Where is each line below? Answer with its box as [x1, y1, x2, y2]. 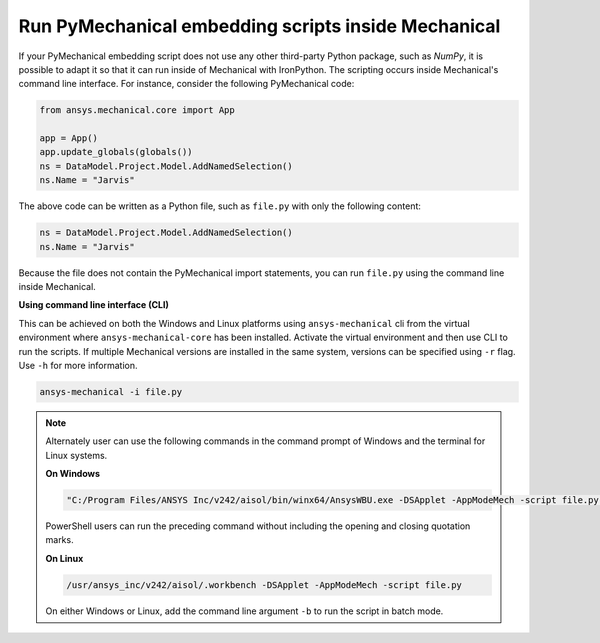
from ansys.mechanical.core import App [39, 105, 235, 116]
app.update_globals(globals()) [39, 146, 194, 158]
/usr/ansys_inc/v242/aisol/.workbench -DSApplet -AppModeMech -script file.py [66, 579, 462, 590]
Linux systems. [45, 449, 108, 461]
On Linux [45, 552, 84, 564]
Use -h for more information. [18, 359, 139, 371]
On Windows [45, 468, 100, 480]
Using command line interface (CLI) [18, 299, 169, 311]
